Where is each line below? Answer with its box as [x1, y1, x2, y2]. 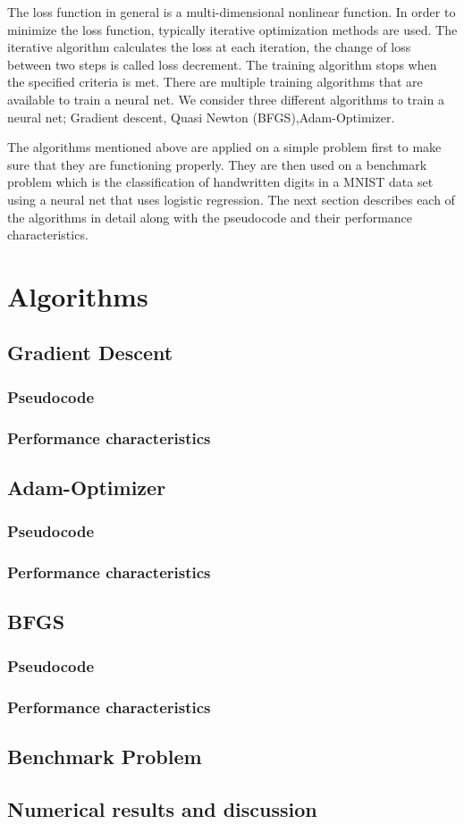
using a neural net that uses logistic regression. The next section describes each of [7, 189, 455, 208]
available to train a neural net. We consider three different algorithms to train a [7, 89, 444, 108]
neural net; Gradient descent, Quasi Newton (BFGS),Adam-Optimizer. [7, 107, 395, 126]
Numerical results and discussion [7, 795, 317, 822]
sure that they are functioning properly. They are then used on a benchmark [7, 155, 427, 173]
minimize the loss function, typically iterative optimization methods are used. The [7, 20, 458, 38]
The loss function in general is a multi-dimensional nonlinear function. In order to [7, 3, 456, 21]
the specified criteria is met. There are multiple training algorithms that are [7, 72, 423, 91]
